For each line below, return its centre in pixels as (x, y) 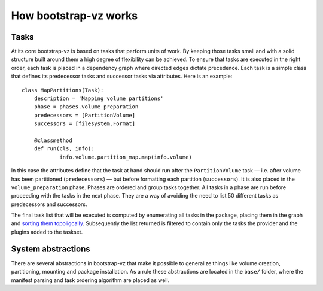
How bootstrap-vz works (74, 16)
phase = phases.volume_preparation (86, 107)
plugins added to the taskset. (47, 232)
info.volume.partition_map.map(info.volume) (126, 157)
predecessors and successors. (49, 204)
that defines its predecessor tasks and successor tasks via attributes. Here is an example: (122, 76)
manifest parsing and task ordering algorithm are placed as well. (90, 280)
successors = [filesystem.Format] (85, 124)
